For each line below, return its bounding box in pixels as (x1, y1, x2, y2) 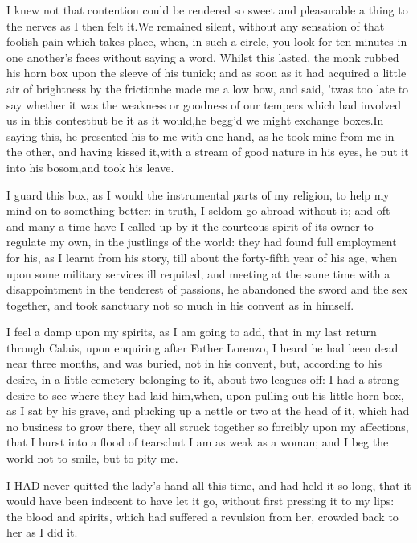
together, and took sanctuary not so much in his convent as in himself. (6, 296, 354, 313)
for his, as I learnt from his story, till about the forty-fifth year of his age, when (6, 249, 397, 265)
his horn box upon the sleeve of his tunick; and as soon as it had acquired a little (6, 64, 407, 81)
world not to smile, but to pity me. (6, 450, 178, 467)
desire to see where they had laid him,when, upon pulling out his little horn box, (6, 386, 404, 403)
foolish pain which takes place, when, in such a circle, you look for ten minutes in (6, 33, 407, 50)
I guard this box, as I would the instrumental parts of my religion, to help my (6, 186, 390, 203)
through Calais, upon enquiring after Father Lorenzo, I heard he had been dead (6, 339, 399, 356)
